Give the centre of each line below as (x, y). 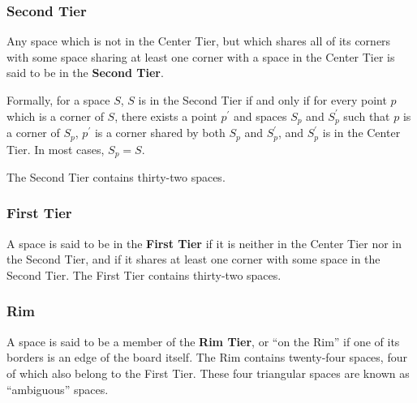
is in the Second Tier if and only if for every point (262, 100)
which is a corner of (55, 116)
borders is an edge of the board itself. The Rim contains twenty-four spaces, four (207, 357)
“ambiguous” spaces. (58, 389)
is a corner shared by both (160, 133)
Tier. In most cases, (56, 149)
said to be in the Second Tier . (85, 73)
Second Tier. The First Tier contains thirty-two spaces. (144, 274)
